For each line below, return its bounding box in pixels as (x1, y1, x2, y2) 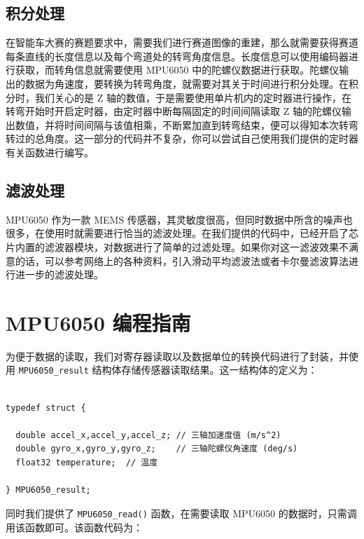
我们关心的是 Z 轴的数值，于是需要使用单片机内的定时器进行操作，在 (34, 90, 351, 104)
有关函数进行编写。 (6, 144, 94, 159)
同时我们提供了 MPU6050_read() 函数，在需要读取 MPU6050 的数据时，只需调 (6, 505, 357, 520)
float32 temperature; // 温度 (15, 458, 158, 468)
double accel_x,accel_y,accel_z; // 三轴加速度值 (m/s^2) (15, 430, 281, 440)
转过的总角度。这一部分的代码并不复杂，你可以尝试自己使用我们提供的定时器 (6, 131, 358, 146)
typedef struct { (6, 402, 86, 413)
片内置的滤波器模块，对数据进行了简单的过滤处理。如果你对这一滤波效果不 (6, 239, 349, 254)
